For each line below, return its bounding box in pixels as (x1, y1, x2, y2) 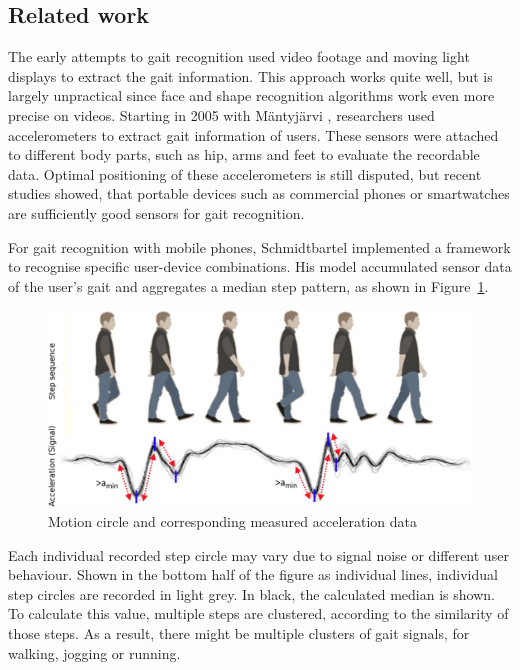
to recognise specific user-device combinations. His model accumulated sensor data (8, 256, 512, 277)
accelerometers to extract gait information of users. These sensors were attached (8, 124, 499, 145)
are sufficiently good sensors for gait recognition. (8, 202, 305, 223)
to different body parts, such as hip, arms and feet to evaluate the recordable (8, 144, 480, 165)
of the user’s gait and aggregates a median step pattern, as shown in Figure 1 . (8, 275, 489, 296)
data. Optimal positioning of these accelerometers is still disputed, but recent (8, 163, 482, 184)
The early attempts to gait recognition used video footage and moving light (8, 46, 470, 67)
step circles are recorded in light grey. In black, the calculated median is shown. (8, 583, 495, 604)
